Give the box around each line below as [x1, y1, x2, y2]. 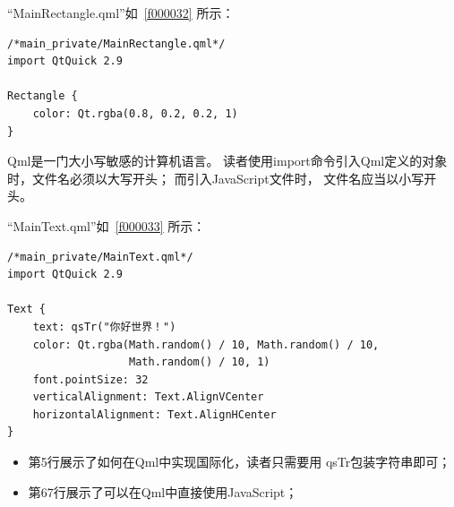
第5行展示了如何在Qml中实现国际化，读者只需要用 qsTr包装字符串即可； [28, 452, 451, 471]
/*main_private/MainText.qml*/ [7, 250, 193, 263]
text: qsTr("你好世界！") [32, 320, 176, 333]
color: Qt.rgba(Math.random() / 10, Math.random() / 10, [32, 338, 380, 351]
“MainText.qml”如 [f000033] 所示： [7, 216, 206, 235]
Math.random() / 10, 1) [129, 356, 270, 369]
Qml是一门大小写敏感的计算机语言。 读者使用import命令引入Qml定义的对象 [7, 151, 448, 170]
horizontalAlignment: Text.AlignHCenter [32, 408, 277, 421]
